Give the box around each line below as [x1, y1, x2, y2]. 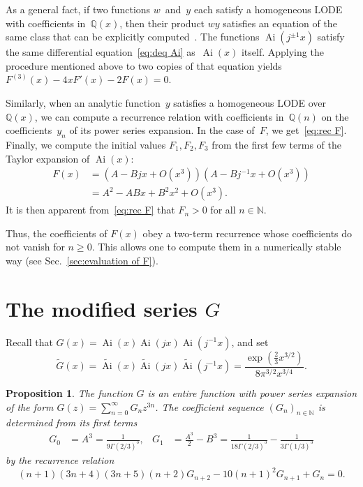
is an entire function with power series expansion [147, 386, 357, 400]
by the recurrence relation [6, 453, 114, 467]
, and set [231, 334, 269, 349]
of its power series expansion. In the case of [69, 123, 255, 137]
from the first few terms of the [212, 137, 341, 151]
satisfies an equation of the [223, 15, 337, 30]
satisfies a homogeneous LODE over [173, 95, 326, 110]
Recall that [6, 334, 53, 349]
